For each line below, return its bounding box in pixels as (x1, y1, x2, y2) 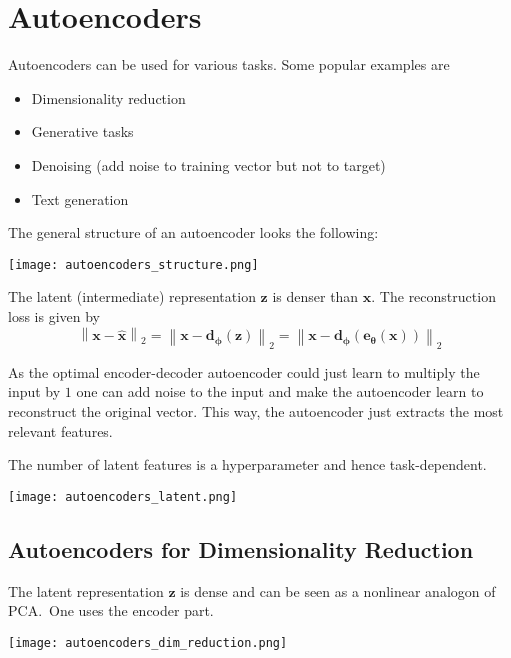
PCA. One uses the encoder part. (8, 600, 214, 621)
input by (8, 381, 61, 402)
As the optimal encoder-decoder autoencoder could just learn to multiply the (8, 361, 480, 382)
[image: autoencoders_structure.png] (8, 257, 259, 272)
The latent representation (8, 580, 164, 601)
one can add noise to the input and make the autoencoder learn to (76, 381, 484, 402)
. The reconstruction (371, 286, 496, 307)
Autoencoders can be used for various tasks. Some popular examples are (8, 54, 450, 75)
